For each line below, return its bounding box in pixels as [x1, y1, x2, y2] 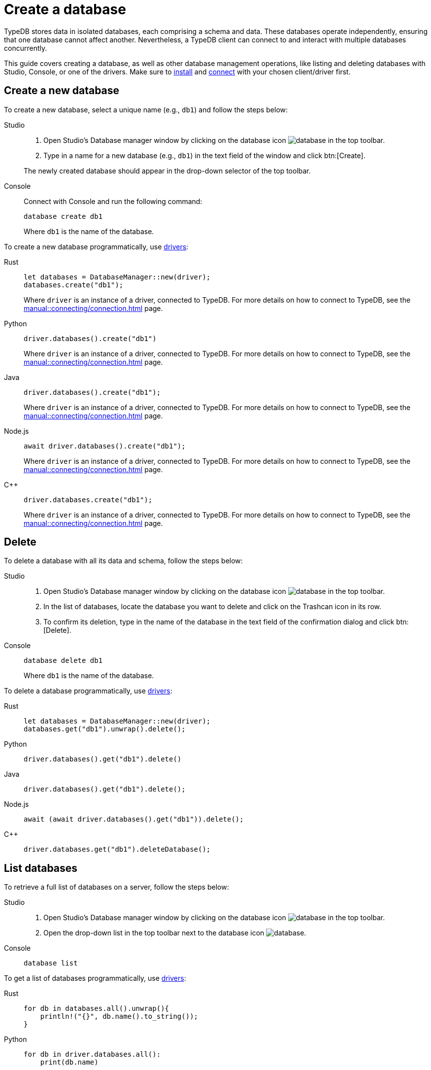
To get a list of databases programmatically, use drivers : [4, 974, 186, 983]
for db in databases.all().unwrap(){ [24, 1004, 169, 1013]
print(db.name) [40, 1058, 99, 1067]
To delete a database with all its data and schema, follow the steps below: [4, 556, 243, 565]
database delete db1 [24, 656, 103, 665]
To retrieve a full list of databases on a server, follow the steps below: [4, 883, 229, 892]
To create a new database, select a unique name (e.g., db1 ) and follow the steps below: [4, 105, 288, 114]
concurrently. [4, 43, 47, 52]
